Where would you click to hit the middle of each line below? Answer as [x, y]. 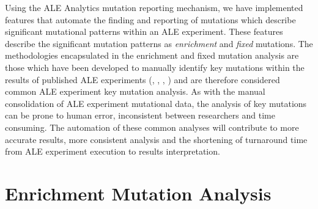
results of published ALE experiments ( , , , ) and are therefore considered [142, 79]
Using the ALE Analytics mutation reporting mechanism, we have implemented [154, 7]
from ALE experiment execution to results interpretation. [113, 151]
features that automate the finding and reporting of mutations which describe [150, 19]
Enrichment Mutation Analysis [138, 193]
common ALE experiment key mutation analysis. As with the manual [135, 91]
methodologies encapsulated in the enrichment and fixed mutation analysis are [152, 55]
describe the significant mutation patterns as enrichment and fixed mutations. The [159, 43]
